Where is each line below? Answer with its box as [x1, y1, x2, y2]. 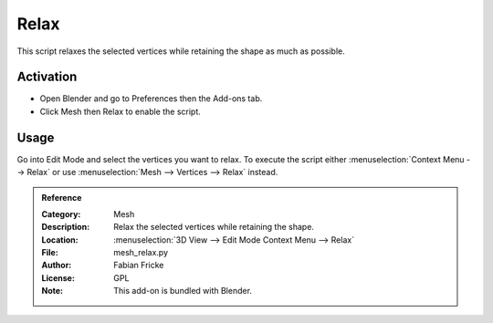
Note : [41, 286, 64, 297]
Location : [41, 234, 79, 245]
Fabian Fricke [113, 260, 164, 271]
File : [41, 247, 58, 258]
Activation [16, 69, 78, 85]
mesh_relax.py [113, 247, 169, 258]
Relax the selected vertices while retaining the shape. [113, 222, 315, 233]
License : [41, 272, 75, 283]
